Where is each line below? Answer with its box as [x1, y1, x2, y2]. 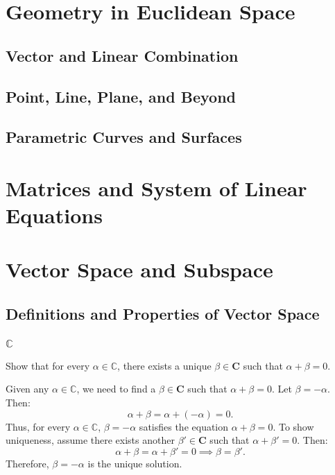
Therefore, [6, 456, 49, 470]
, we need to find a [76, 381, 156, 396]
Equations [6, 201, 103, 230]
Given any [6, 381, 49, 396]
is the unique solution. [87, 456, 182, 470]
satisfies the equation [139, 419, 229, 433]
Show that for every [6, 358, 90, 372]
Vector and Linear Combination [6, 44, 239, 66]
